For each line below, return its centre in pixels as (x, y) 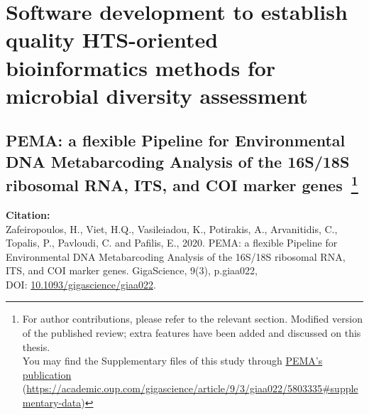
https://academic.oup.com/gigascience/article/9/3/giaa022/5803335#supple (192, 388)
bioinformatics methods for (141, 67)
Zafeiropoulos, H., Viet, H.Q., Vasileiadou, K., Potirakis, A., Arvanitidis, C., (172, 228)
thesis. (36, 346)
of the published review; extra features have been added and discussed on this (192, 333)
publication (47, 374)
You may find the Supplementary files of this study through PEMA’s (172, 361)
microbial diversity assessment (157, 95)
